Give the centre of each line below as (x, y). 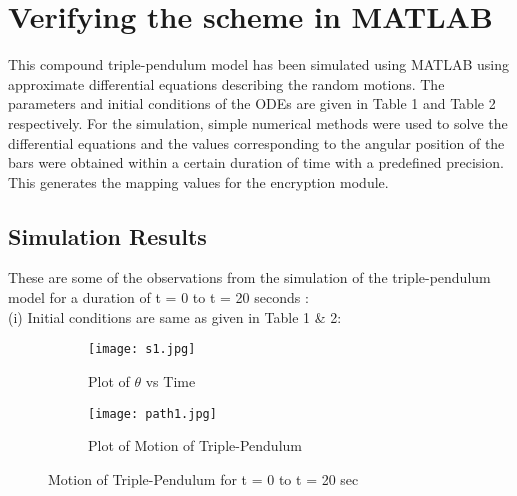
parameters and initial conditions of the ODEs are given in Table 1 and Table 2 (252, 103)
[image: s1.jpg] (142, 349)
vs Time (170, 380)
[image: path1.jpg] (152, 413)
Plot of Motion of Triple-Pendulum (195, 445)
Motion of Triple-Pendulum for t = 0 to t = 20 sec (203, 478)
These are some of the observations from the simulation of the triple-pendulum (249, 277)
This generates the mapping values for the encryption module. (198, 181)
